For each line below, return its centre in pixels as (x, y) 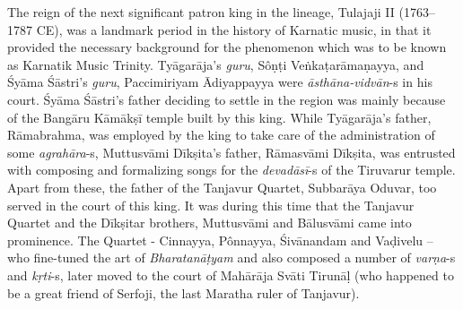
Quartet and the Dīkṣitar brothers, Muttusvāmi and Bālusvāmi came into (210, 223)
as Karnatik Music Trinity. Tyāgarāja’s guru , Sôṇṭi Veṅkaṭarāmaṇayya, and (216, 64)
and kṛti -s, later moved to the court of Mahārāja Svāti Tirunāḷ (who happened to (231, 275)
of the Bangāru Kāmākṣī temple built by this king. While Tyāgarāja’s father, (219, 117)
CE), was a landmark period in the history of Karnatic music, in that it (234, 29)
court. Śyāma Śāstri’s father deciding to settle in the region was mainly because (227, 99)
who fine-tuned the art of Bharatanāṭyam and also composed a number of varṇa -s (231, 257)
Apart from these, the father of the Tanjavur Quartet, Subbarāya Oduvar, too (222, 187)
